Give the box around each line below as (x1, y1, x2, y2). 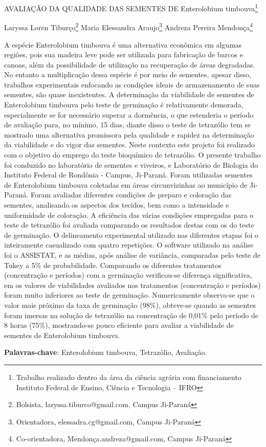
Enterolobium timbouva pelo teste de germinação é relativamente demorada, (4, 99, 243, 110)
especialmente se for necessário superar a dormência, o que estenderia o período (4, 109, 254, 120)
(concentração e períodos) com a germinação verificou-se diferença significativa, (4, 270, 252, 280)
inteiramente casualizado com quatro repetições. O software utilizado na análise (4, 239, 254, 250)
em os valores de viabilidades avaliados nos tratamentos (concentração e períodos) (4, 279, 261, 290)
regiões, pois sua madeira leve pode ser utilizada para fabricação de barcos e (4, 49, 243, 60)
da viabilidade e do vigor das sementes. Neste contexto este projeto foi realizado (4, 139, 255, 150)
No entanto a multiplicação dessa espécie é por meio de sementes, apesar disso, (4, 69, 251, 80)
